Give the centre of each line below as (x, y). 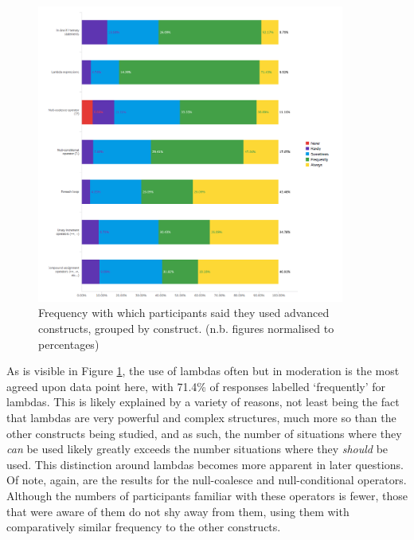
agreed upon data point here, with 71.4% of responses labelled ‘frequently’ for (196, 386)
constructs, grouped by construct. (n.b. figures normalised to (186, 328)
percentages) (69, 344)
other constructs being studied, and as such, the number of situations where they (204, 433)
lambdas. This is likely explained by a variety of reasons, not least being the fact (203, 402)
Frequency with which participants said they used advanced (184, 313)
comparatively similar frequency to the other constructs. (144, 527)
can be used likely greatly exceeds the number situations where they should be (197, 449)
